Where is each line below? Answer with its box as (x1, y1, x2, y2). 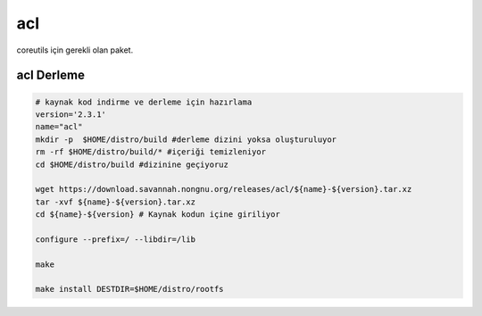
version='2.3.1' (35, 109, 107, 120)
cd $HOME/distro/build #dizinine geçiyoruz (35, 159, 229, 170)
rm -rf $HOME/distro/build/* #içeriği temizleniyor (35, 147, 267, 157)
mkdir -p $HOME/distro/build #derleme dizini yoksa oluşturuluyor (35, 134, 337, 145)
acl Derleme (16, 68, 85, 83)
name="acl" (35, 121, 83, 132)
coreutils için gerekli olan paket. (16, 45, 134, 55)
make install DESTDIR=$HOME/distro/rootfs (35, 284, 224, 295)
